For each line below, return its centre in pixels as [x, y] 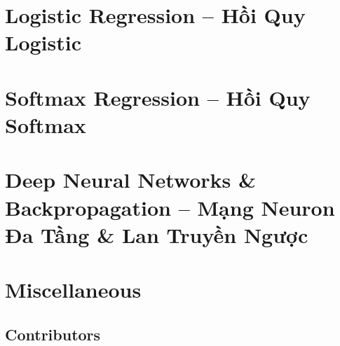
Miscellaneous [73, 290]
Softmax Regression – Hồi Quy [158, 97]
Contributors [53, 334]
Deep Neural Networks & [131, 180]
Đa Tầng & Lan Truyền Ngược [157, 234]
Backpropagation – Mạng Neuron [170, 207]
